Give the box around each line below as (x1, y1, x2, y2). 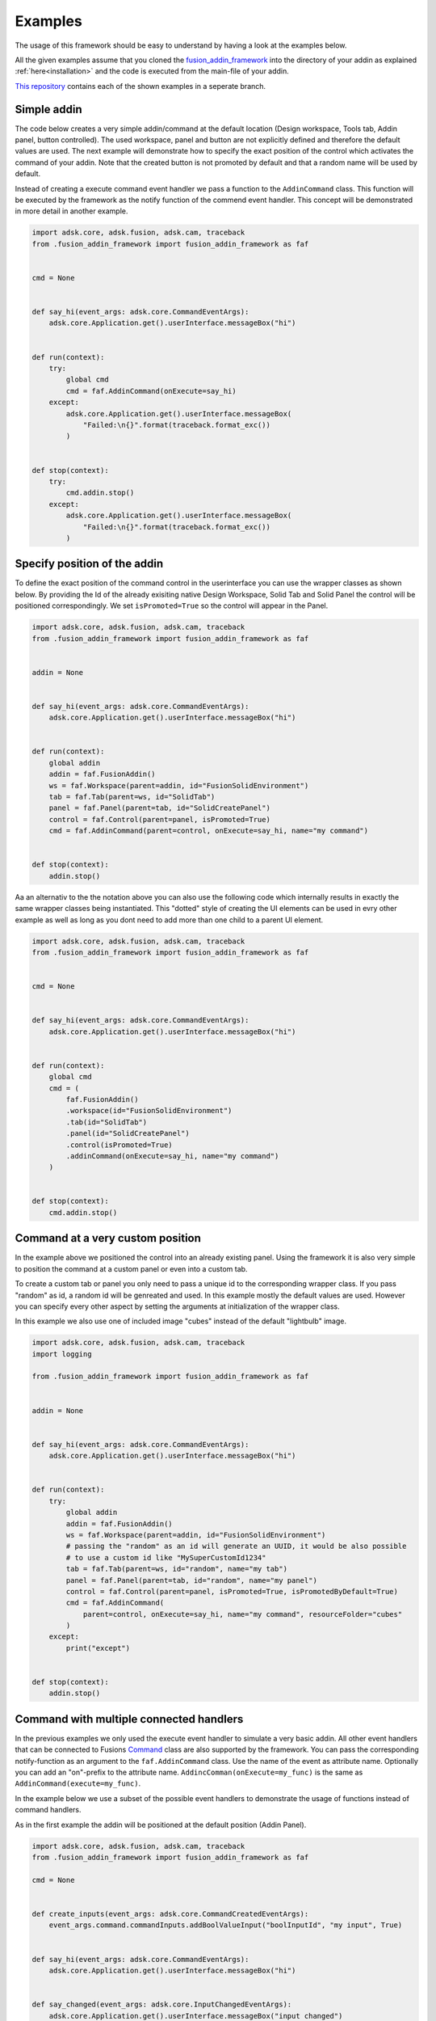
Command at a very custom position (15, 1231, 202, 1245)
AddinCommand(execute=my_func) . (15, 1778, 141, 1788)
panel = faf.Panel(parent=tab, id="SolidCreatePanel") (48, 804, 270, 812)
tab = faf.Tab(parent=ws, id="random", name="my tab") (65, 1564, 288, 1574)
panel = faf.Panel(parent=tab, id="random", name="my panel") (65, 1576, 318, 1584)
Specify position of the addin (15, 557, 164, 571)
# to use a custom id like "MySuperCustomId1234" (65, 1553, 266, 1562)
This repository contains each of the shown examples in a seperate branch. (15, 81, 266, 91)
